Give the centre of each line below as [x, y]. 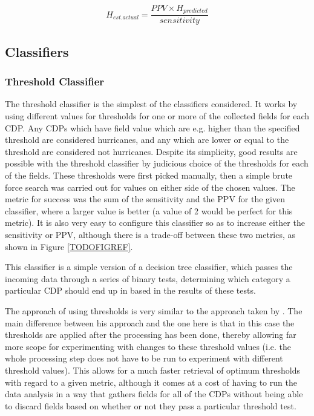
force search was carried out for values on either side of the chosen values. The [150, 187]
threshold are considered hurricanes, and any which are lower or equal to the [147, 140]
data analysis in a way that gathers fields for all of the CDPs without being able [154, 394]
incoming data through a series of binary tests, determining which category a [148, 278]
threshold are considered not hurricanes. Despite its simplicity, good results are [151, 151]
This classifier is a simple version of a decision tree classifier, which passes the [149, 267]
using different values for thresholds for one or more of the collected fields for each [157, 116]
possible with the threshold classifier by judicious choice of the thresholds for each [157, 163]
